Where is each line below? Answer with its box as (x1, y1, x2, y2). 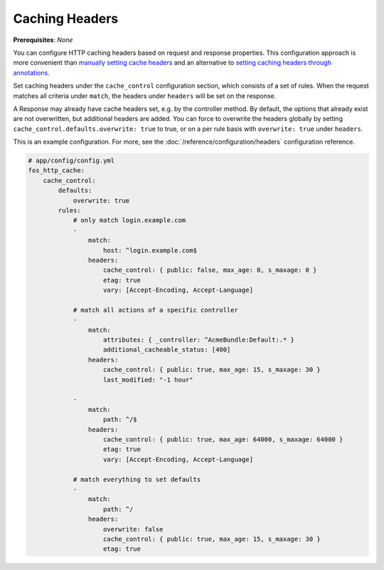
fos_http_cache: (28, 167, 85, 174)
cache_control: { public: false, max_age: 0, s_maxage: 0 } (103, 266, 317, 274)
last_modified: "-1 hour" (103, 376, 193, 384)
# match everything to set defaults (73, 475, 201, 483)
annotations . (13, 68, 50, 77)
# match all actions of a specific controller (73, 306, 238, 314)
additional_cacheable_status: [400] (103, 346, 231, 354)
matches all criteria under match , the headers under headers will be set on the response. (13, 91, 277, 100)
